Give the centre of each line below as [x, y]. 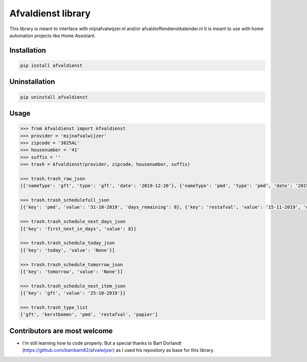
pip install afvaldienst [51, 65]
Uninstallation [32, 82]
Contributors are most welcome [61, 331]
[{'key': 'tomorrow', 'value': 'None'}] [71, 271]
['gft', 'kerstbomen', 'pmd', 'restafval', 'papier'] [89, 315]
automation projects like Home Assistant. [53, 35]
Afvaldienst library [50, 13]
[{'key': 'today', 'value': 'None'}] [68, 250]
